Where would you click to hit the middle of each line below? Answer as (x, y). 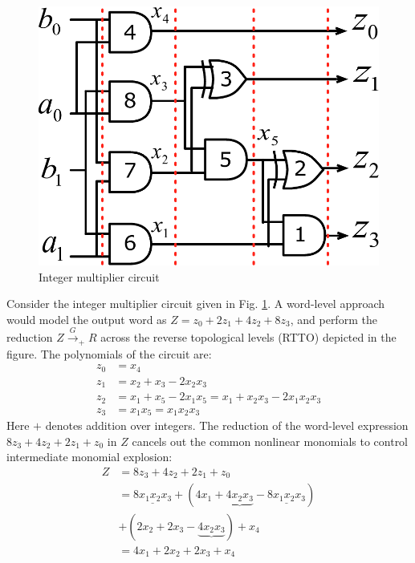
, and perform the (334, 319)
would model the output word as (87, 319)
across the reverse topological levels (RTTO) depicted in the (248, 337)
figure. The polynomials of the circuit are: (109, 353)
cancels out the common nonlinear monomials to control (270, 441)
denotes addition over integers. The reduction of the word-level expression (227, 425)
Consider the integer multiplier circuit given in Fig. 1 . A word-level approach (196, 304)
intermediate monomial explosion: (90, 457)
